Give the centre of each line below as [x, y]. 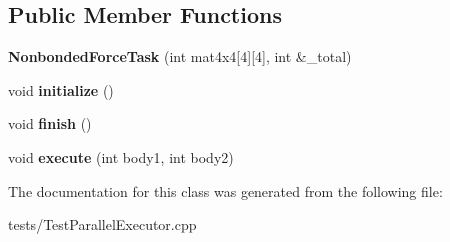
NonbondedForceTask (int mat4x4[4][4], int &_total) [180, 56]
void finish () [50, 123]
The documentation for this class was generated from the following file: [225, 190]
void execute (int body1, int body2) [121, 156]
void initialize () [61, 89]
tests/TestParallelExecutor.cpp [102, 224]
